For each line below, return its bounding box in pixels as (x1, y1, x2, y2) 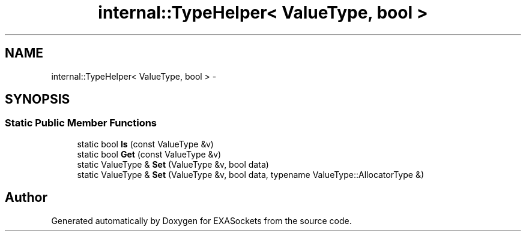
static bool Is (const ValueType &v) (77, 138, 214, 149)
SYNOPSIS (5, 92, 70, 107)
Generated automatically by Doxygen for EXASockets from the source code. (51, 215, 352, 226)
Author (5, 190, 47, 205)
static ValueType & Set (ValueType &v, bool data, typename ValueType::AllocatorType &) (77, 169, 425, 180)
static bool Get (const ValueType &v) (77, 149, 222, 159)
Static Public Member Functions (5, 117, 157, 129)
